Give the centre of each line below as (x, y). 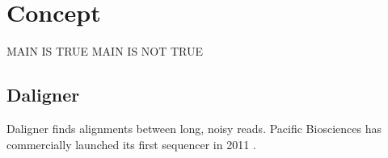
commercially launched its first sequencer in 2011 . (131, 144)
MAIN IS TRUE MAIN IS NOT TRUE (105, 51)
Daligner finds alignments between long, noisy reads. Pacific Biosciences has (194, 128)
